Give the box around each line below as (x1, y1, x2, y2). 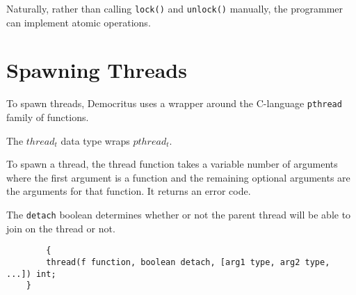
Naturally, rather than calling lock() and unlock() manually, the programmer (6, 1, 343, 15)
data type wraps (60, 133, 130, 147)
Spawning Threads (6, 56, 187, 84)
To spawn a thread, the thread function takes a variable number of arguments (6, 157, 338, 171)
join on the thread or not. (6, 221, 115, 235)
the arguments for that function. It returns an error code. (6, 184, 251, 198)
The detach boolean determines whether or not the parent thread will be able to (6, 207, 351, 221)
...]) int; (6, 269, 56, 279)
